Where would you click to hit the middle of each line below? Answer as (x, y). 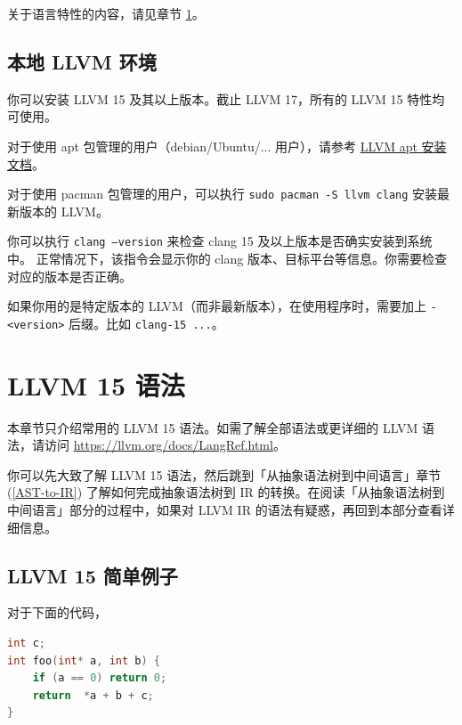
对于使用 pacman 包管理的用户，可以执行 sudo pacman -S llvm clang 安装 (223, 194)
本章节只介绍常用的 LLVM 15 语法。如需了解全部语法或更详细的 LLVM (213, 427)
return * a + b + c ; (93, 695)
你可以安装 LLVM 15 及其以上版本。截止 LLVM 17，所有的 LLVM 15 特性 (220, 98)
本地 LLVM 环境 (82, 61)
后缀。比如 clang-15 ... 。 (146, 323)
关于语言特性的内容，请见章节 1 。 (106, 13)
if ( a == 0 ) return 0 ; (100, 678)
